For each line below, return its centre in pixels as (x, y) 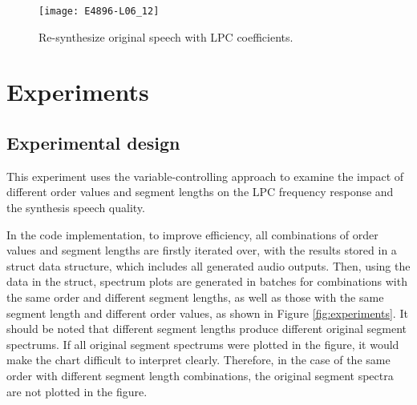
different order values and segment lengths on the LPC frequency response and (200, 192)
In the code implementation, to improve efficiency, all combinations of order (192, 234)
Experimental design (93, 143)
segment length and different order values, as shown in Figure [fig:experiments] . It (207, 313)
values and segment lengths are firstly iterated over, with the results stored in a (202, 250)
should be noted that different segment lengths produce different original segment (207, 329)
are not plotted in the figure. (77, 391)
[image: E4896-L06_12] (99, 11)
